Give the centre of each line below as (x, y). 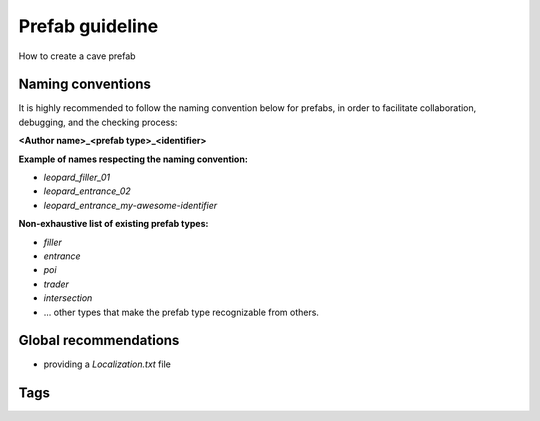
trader (56, 284)
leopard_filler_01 (77, 177)
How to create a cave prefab (77, 56)
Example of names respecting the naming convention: (133, 159)
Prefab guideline (88, 26)
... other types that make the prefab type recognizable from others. (181, 312)
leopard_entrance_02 (87, 191)
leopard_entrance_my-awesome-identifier (130, 205)
